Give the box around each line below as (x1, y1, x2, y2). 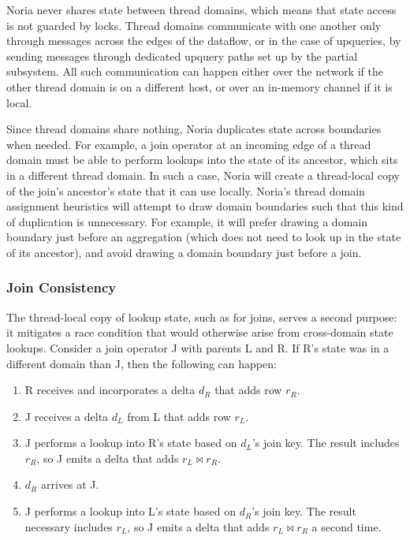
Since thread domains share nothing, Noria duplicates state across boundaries (6, 121, 382, 137)
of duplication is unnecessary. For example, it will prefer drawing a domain (6, 213, 367, 229)
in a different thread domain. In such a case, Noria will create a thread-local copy (6, 166, 400, 183)
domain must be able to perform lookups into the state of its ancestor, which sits (6, 151, 398, 168)
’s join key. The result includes (252, 434, 400, 451)
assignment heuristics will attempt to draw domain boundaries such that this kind (6, 198, 404, 214)
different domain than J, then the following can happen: (6, 355, 277, 371)
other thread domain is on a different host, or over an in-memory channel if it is (6, 78, 393, 95)
